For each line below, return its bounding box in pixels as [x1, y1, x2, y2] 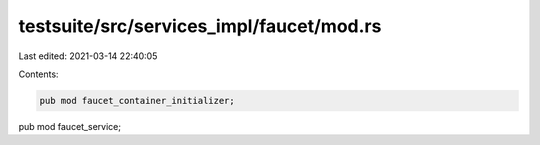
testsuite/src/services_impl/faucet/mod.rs [18, 15, 382, 37]
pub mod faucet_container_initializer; [39, 95, 235, 106]
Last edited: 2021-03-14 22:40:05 [18, 50, 158, 62]
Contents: [18, 68, 59, 80]
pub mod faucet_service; [18, 120, 122, 132]
